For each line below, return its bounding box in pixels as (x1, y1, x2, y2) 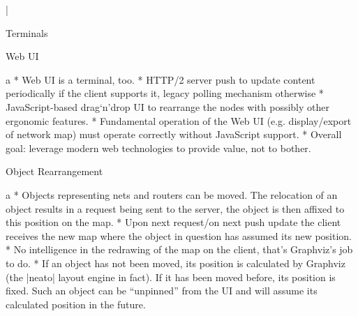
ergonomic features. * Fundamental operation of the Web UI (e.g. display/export (6, 113, 352, 128)
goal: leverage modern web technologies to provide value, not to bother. (6, 140, 311, 155)
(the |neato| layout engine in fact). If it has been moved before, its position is (6, 269, 336, 284)
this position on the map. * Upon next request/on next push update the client (6, 215, 341, 230)
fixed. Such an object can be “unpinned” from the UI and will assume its (6, 283, 318, 298)
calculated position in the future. (6, 296, 146, 311)
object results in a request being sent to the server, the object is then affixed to (6, 201, 345, 216)
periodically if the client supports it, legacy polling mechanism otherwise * (6, 86, 324, 100)
